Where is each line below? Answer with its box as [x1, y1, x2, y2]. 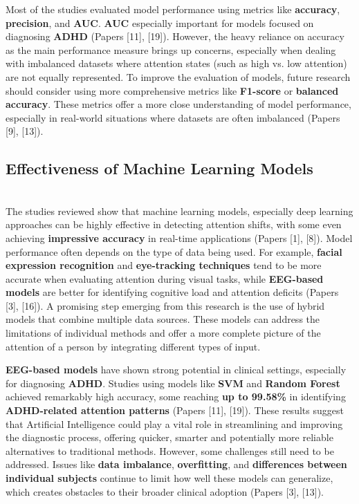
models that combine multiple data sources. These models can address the [6, 312, 320, 326]
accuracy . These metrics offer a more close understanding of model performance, [6, 97, 351, 111]
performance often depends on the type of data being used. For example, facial [6, 244, 342, 259]
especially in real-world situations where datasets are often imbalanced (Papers [6, 110, 340, 124]
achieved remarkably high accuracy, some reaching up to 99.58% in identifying [6, 389, 346, 404]
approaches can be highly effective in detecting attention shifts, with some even [6, 217, 342, 232]
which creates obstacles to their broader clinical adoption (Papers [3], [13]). [6, 484, 324, 498]
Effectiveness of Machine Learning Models [6, 158, 313, 179]
